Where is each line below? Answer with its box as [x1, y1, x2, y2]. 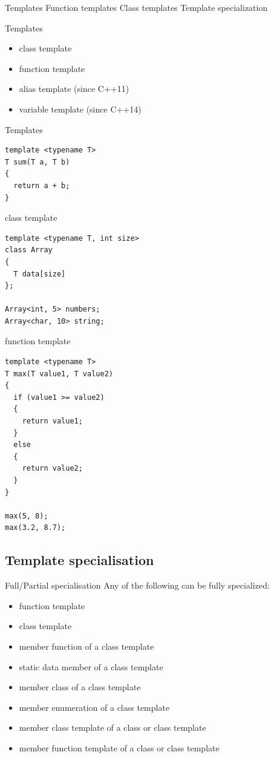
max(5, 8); [5, 511, 48, 520]
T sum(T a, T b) [5, 157, 70, 166]
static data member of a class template [19, 660, 163, 673]
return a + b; [13, 181, 70, 190]
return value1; [22, 417, 83, 426]
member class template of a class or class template [19, 721, 206, 734]
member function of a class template [19, 639, 154, 652]
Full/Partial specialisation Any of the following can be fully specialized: [5, 579, 270, 592]
